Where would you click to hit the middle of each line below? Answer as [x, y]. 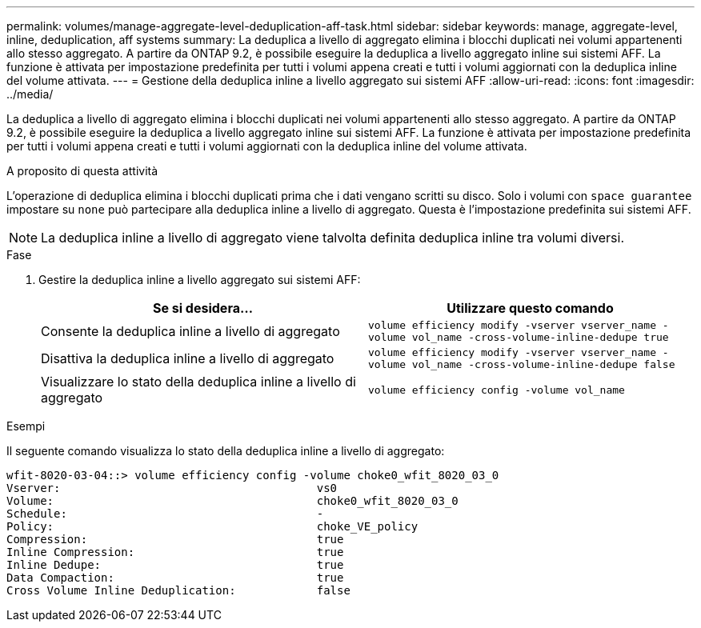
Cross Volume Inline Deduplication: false [178, 590]
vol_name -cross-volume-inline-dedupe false [543, 364]
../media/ [30, 94]
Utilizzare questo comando [530, 308]
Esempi [26, 426]
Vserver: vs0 [172, 488]
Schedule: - [165, 514]
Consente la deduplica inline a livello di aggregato [190, 331]
